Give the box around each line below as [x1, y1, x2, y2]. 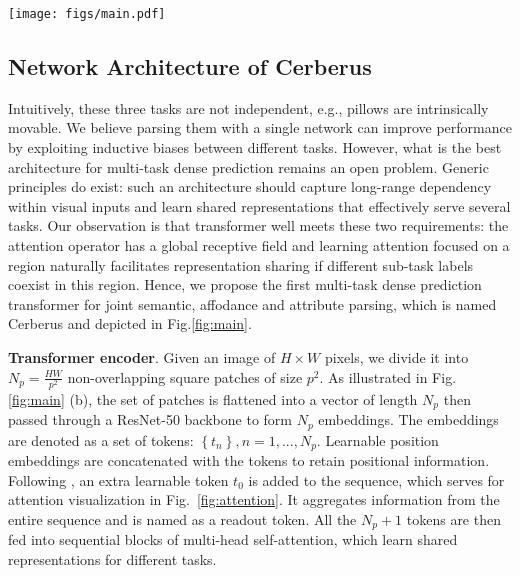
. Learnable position [316, 429, 439, 450]
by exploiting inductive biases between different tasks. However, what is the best [8, 137, 502, 158]
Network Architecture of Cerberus [8, 51, 372, 82]
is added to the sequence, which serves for [248, 469, 505, 490]
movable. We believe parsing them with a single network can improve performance [8, 117, 512, 138]
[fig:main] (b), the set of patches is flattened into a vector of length [8, 388, 418, 409]
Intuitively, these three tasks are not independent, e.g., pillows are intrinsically [8, 97, 489, 118]
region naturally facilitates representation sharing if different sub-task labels [8, 254, 474, 275]
